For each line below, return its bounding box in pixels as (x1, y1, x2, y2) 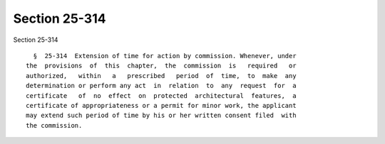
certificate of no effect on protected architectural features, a (26, 92, 297, 99)
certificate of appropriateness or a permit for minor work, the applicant (26, 101, 297, 109)
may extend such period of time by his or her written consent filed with (26, 111, 297, 120)
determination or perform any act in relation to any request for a (26, 82, 297, 90)
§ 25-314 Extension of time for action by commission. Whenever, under (33, 52, 297, 60)
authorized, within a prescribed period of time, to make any (26, 72, 297, 79)
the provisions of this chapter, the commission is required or (26, 62, 297, 70)
